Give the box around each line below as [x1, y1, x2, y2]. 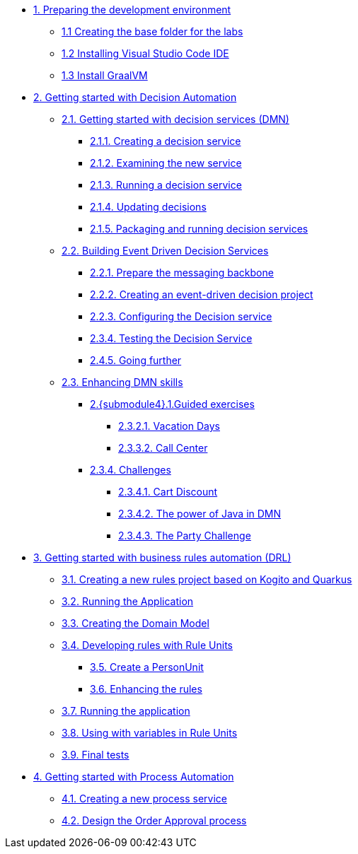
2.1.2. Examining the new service [90, 157, 242, 169]
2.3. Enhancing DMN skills [62, 376, 183, 388]
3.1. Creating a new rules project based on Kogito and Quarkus [62, 573, 352, 585]
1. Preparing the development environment [33, 4, 231, 16]
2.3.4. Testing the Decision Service [90, 332, 253, 344]
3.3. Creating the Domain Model [62, 617, 209, 629]
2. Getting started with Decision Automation [33, 91, 237, 103]
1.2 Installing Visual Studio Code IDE [62, 47, 229, 59]
